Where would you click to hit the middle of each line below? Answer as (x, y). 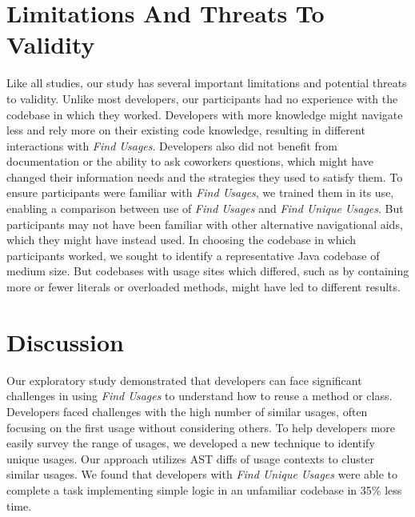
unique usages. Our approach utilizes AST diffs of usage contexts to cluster (190, 458)
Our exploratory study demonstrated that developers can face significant (184, 380)
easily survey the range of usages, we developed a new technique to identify (191, 443)
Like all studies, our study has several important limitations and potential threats (207, 83)
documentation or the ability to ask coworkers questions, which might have (190, 161)
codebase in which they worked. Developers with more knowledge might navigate (205, 114)
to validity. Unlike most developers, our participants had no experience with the (202, 98)
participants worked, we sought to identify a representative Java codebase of (193, 255)
